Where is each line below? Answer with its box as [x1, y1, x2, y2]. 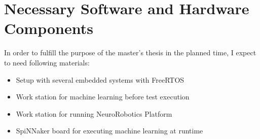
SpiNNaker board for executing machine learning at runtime [16, 125, 203, 136]
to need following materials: [4, 57, 90, 67]
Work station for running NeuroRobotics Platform [16, 108, 172, 119]
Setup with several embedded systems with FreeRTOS [16, 74, 184, 85]
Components [4, 18, 93, 39]
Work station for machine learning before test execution [16, 91, 190, 102]
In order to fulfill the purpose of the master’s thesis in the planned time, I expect [4, 47, 256, 58]
